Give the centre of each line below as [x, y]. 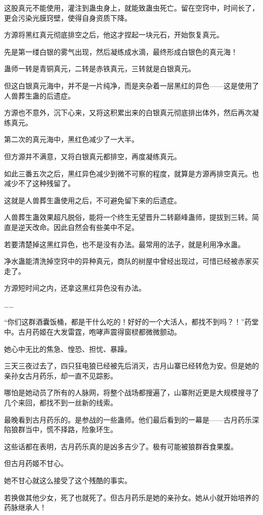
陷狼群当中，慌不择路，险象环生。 [61, 429]
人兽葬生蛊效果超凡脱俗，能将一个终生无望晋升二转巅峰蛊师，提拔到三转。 [128, 217]
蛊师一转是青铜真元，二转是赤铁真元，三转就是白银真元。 [100, 68]
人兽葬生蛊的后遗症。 [39, 95]
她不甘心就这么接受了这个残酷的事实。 [68, 480]
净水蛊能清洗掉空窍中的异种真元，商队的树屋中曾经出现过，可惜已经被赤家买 [131, 261]
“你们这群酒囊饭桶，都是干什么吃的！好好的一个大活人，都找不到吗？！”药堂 [131, 322]
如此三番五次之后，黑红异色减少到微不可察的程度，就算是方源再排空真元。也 [131, 173]
